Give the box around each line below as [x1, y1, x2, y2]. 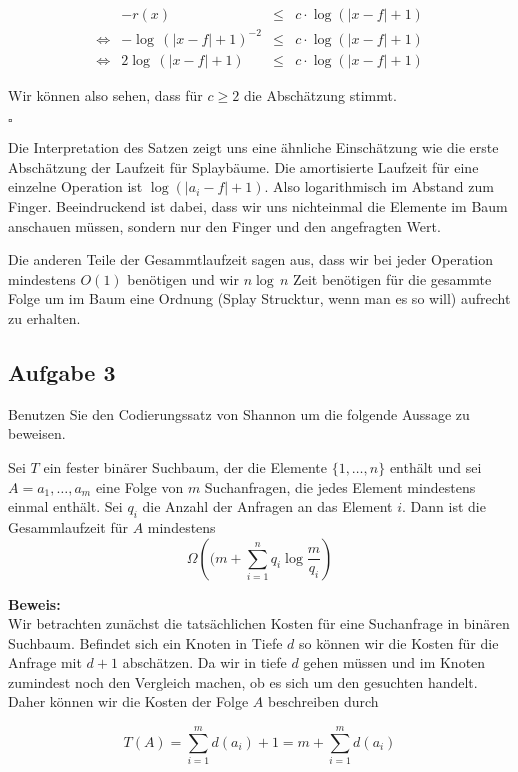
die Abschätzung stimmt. [243, 84, 397, 105]
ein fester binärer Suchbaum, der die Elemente [43, 456, 327, 477]
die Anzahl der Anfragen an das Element [142, 496, 393, 517]
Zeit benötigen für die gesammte [293, 268, 492, 289]
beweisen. [8, 423, 66, 444]
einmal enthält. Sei [8, 496, 123, 517]
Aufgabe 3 [8, 356, 116, 387]
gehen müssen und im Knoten [303, 652, 486, 673]
